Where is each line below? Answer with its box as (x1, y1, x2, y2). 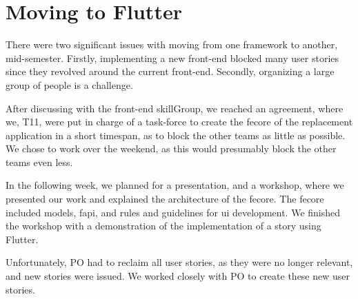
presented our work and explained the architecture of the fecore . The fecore (6, 192, 324, 206)
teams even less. (6, 154, 73, 169)
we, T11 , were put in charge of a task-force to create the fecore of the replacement (6, 114, 353, 129)
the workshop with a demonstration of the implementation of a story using (6, 218, 321, 233)
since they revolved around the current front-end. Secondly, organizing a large (6, 64, 335, 79)
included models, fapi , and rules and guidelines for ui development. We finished (6, 205, 341, 219)
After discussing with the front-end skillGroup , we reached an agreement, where (6, 101, 344, 115)
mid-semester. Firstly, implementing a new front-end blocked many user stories (6, 50, 339, 65)
